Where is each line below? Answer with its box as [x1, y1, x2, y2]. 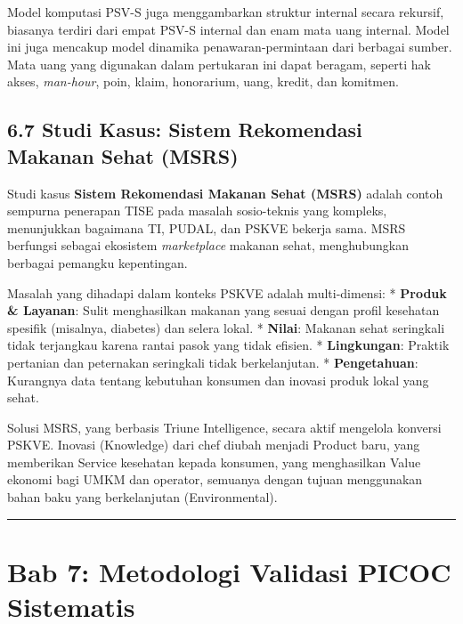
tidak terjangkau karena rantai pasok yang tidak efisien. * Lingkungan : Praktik [7, 336, 450, 354]
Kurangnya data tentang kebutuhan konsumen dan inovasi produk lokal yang [7, 370, 429, 389]
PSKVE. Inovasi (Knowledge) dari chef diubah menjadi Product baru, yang [7, 435, 420, 454]
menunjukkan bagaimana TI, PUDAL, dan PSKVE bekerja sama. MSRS [7, 218, 406, 237]
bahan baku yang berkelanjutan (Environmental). [7, 488, 278, 506]
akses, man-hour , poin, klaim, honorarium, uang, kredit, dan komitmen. [7, 72, 399, 91]
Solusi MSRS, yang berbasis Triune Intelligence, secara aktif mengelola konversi [7, 417, 442, 436]
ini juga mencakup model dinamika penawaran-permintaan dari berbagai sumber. [7, 37, 452, 56]
